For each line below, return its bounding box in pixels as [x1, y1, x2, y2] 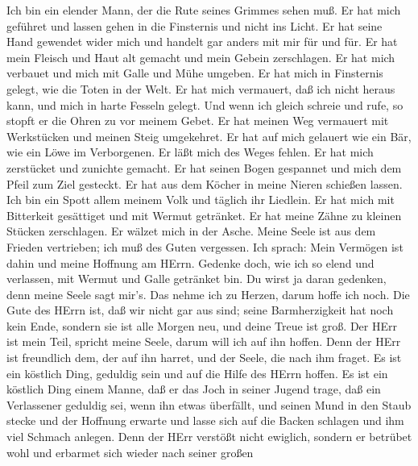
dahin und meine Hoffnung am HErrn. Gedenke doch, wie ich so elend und [6, 254, 375, 271]
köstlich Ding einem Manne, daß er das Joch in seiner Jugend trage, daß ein [6, 381, 381, 397]
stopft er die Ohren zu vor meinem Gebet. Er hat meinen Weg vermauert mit [6, 112, 389, 129]
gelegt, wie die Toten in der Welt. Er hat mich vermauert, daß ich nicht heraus [6, 80, 395, 97]
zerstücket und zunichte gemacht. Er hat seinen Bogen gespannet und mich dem [6, 159, 402, 176]
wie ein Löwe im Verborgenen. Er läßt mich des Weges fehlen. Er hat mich [6, 144, 374, 160]
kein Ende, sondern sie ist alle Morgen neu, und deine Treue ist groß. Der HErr [6, 317, 397, 334]
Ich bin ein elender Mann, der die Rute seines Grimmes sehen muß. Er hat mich [6, 2, 401, 18]
